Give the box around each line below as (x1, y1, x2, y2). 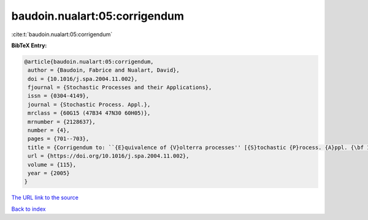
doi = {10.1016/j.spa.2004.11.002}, (28, 75, 138, 82)
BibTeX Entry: (11, 42, 47, 49)
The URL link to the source (11, 194, 79, 202)
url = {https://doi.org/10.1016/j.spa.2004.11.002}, (28, 153, 190, 159)
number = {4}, (28, 127, 70, 134)
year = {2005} (28, 170, 70, 176)
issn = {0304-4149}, (28, 93, 90, 99)
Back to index (11, 205, 46, 213)
